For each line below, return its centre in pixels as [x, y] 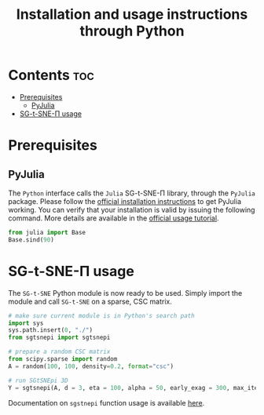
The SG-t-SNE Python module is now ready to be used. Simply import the [125, 293]
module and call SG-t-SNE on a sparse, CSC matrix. [90, 301]
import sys [26, 323]
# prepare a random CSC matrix [59, 352]
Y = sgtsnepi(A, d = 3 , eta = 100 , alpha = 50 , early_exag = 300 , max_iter [135, 388]
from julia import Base [47, 232]
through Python [132, 31]
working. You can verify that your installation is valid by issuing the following [132, 209]
